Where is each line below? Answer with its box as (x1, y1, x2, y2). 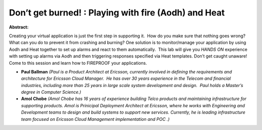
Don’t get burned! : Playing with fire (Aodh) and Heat (9, 7, 225, 18)
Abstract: (9, 24, 29, 30)
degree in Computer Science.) (21, 89, 82, 95)
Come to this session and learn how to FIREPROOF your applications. (9, 60, 147, 66)
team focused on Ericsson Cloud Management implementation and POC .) (21, 116, 170, 122)
